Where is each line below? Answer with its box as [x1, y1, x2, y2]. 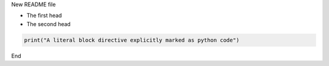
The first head [26, 12, 62, 19]
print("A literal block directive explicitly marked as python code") [24, 36, 240, 44]
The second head [26, 20, 71, 27]
